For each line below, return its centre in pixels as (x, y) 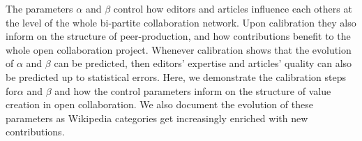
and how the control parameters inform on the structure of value (193, 90)
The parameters (39, 8)
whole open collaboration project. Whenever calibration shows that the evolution (179, 49)
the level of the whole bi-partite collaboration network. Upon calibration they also (181, 22)
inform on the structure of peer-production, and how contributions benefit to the (178, 36)
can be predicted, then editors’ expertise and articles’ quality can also (203, 63)
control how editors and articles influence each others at (233, 8)
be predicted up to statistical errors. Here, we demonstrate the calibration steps (176, 76)
